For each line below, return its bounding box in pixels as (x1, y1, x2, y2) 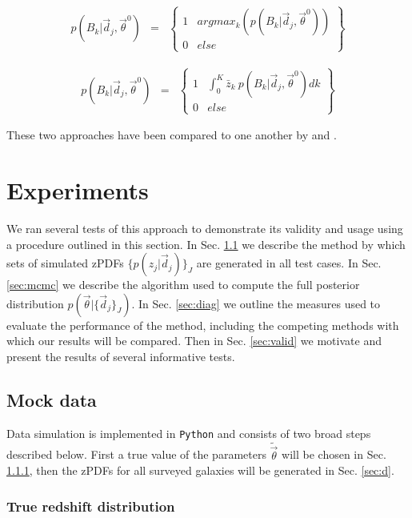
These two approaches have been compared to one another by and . (6, 126, 337, 143)
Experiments (6, 173, 149, 206)
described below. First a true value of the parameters (6, 446, 266, 463)
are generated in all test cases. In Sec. (196, 255, 382, 271)
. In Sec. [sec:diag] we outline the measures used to (131, 295, 381, 311)
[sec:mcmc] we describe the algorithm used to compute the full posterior (6, 276, 360, 293)
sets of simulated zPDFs (6, 255, 124, 271)
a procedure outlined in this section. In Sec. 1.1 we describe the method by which (6, 235, 406, 252)
